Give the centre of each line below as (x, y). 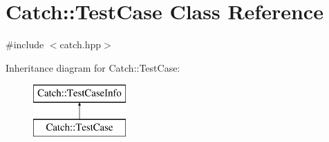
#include (25, 44)
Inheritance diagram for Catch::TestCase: (93, 67)
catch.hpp (81, 44)
